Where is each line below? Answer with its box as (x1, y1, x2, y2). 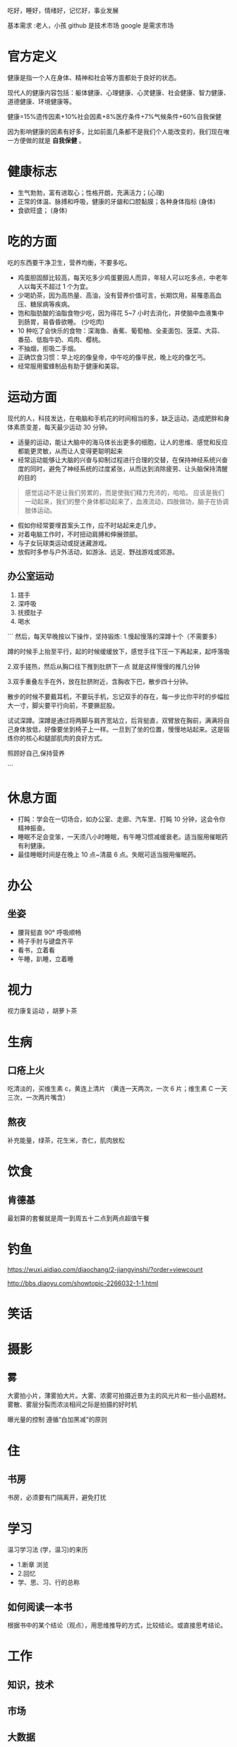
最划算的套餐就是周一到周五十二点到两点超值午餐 (7, 1214, 150, 1222)
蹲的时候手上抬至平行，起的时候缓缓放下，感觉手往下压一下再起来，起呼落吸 (7, 647, 230, 655)
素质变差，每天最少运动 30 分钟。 (13, 423, 111, 431)
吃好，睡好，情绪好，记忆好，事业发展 (7, 6, 119, 14)
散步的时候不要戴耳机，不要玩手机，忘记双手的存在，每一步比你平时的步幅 (7, 692, 224, 701)
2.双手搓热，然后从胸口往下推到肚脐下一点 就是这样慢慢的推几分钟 (7, 662, 200, 670)
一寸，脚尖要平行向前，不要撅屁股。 (13, 701, 119, 709)
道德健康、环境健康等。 (7, 97, 75, 105)
